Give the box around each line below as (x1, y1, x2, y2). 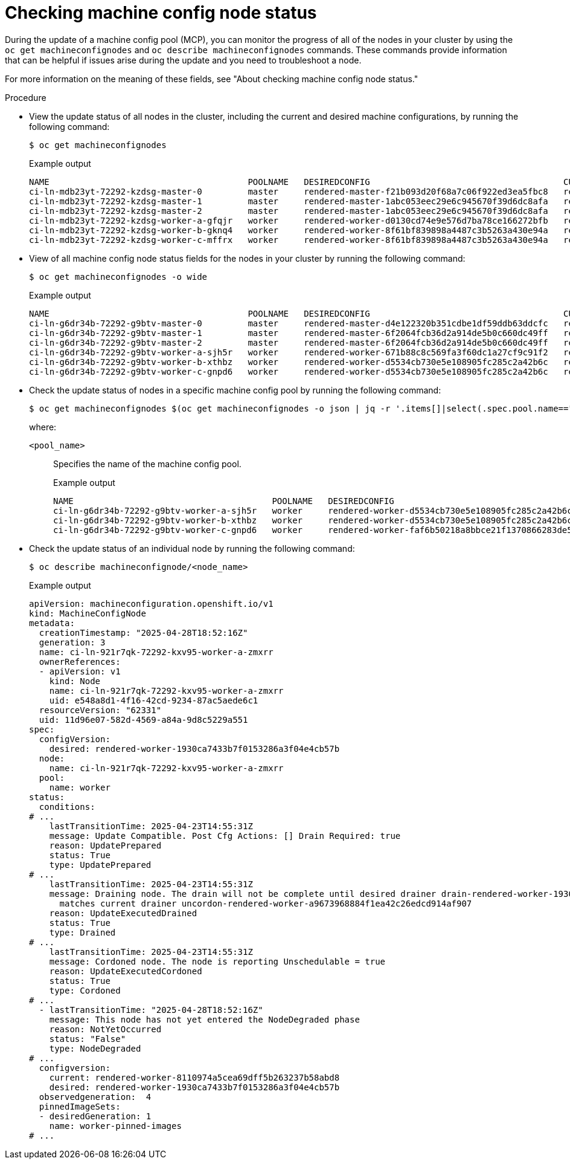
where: (29, 421, 57, 432)
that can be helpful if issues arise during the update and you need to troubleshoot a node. (5, 54, 362, 65)
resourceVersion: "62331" (39, 705, 162, 715)
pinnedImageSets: (39, 1101, 121, 1111)
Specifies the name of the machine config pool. (53, 458, 242, 469)
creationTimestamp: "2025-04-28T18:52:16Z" (39, 627, 248, 638)
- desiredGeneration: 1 (39, 1111, 152, 1121)
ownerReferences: (39, 656, 121, 667)
